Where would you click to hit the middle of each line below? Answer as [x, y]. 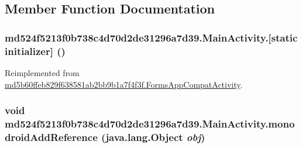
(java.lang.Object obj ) [153, 137]
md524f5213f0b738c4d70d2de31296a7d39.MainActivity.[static [151, 37]
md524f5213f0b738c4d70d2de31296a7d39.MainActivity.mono [150, 123]
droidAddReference [51, 137]
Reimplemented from [42, 72]
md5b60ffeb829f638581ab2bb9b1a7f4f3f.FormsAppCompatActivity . [124, 84]
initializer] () [35, 51]
